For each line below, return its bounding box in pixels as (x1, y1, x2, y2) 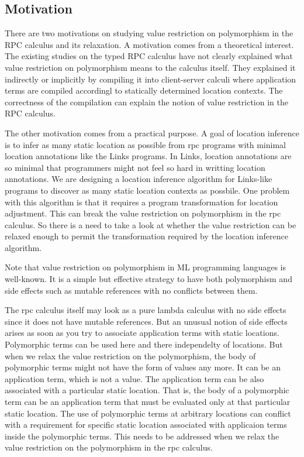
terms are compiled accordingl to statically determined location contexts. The (5, 84, 283, 97)
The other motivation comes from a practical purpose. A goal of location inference (5, 126, 299, 139)
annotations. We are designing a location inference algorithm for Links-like (5, 173, 272, 185)
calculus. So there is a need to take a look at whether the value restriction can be (5, 218, 296, 231)
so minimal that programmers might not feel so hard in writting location (5, 161, 265, 173)
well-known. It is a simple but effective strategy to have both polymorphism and (5, 273, 292, 285)
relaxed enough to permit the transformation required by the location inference (5, 230, 288, 242)
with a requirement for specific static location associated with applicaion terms (5, 418, 287, 431)
